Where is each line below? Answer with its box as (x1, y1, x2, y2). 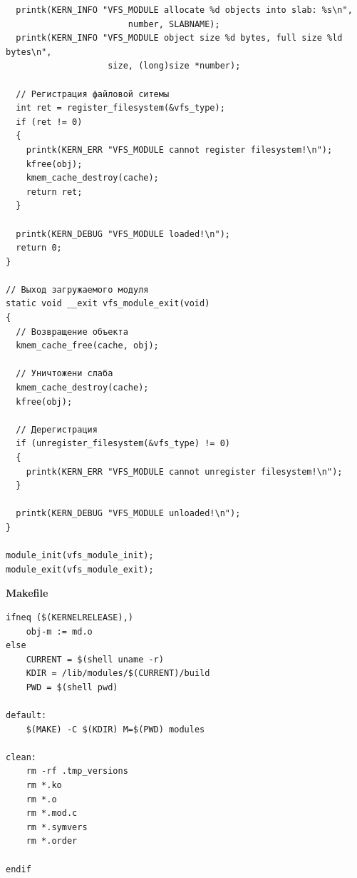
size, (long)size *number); (108, 61, 241, 71)
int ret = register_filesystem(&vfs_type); (16, 103, 225, 113)
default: (6, 710, 47, 721)
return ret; (26, 186, 83, 197)
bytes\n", (6, 46, 52, 57)
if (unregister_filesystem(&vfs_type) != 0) (16, 438, 230, 449)
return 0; (16, 243, 62, 253)
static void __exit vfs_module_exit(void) (6, 298, 210, 309)
